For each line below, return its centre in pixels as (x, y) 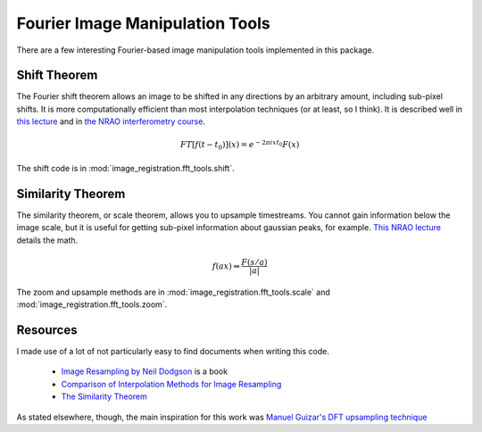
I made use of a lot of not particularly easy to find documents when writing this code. (173, 351)
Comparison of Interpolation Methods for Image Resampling (171, 384)
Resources (47, 330)
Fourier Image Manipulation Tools (144, 23)
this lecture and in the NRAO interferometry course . (111, 121)
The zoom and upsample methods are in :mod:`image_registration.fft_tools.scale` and (173, 292)
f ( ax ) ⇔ (226, 266)
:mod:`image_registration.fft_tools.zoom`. (92, 304)
